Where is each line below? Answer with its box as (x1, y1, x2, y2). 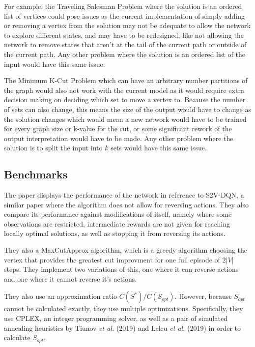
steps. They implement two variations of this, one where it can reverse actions (4, 264, 239, 274)
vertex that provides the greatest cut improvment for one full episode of (4, 254, 220, 264)
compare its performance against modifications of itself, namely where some (4, 209, 232, 219)
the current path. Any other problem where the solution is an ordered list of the (4, 49, 245, 59)
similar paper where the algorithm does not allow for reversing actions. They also (4, 199, 249, 209)
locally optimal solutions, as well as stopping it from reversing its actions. (4, 228, 226, 238)
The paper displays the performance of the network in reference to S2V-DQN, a (4, 190, 244, 200)
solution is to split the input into (4, 143, 103, 153)
